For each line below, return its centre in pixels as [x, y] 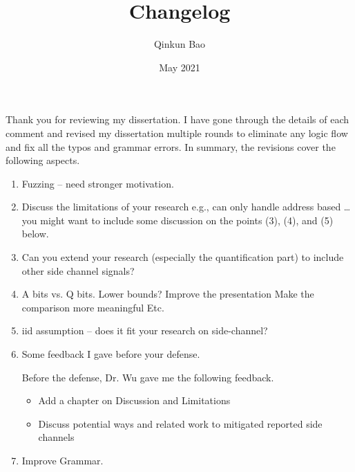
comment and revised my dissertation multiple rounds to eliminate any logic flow [177, 133]
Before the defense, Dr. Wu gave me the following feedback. [148, 377]
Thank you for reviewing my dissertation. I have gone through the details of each [177, 119]
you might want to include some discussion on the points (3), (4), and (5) [177, 220]
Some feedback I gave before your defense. [111, 354]
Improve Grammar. [63, 460]
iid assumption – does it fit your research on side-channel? [145, 330]
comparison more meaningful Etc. [93, 307]
